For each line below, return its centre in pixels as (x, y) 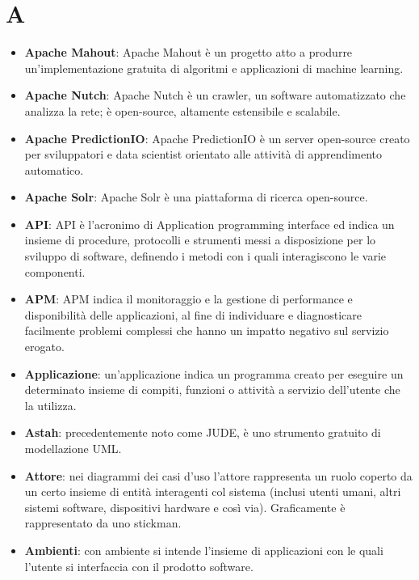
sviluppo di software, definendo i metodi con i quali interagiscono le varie (205, 256)
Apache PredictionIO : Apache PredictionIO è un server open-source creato (217, 138)
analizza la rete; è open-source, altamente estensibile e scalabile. (182, 110)
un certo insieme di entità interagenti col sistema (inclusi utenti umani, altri (213, 491)
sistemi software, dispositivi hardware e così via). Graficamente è (185, 507)
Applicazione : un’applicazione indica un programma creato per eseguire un (214, 373)
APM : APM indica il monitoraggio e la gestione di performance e (189, 299)
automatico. (54, 169)
